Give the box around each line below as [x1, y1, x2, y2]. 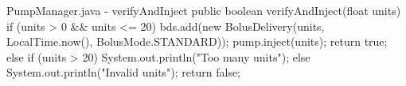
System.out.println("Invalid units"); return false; [6, 64, 241, 80]
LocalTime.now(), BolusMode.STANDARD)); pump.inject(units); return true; [6, 33, 388, 50]
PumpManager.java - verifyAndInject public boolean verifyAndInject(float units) [6, 2, 401, 18]
